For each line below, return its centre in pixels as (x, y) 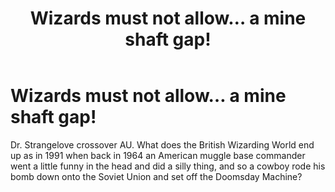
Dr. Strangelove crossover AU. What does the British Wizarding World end (162, 144)
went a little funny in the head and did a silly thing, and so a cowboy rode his (168, 166)
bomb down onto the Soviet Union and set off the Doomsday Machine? (156, 176)
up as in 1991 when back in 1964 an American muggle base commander (158, 155)
